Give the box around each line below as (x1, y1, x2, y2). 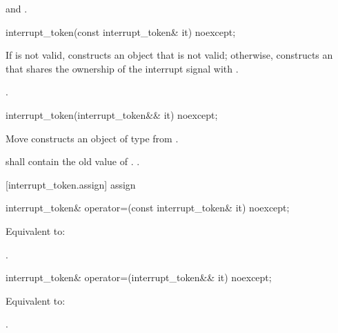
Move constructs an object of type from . (6, 131, 179, 145)
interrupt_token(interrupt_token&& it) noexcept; (6, 107, 218, 122)
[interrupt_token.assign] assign (6, 177, 136, 191)
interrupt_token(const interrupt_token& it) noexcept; (6, 24, 236, 39)
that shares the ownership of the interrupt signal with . (6, 61, 239, 75)
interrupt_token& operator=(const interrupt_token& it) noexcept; (6, 200, 290, 215)
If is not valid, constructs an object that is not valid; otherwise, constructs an (6, 48, 333, 62)
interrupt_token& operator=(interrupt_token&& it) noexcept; (6, 270, 272, 285)
